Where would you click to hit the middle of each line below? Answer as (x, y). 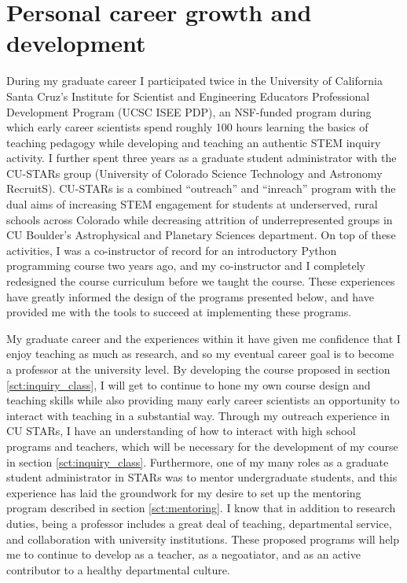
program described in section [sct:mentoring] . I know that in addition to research (201, 508)
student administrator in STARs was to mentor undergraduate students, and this (202, 477)
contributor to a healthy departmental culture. (118, 569)
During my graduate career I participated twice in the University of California (194, 81)
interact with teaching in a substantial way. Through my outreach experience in (198, 415)
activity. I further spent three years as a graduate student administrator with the (202, 158)
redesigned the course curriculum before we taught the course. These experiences (201, 281)
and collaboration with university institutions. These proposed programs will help (203, 539)
